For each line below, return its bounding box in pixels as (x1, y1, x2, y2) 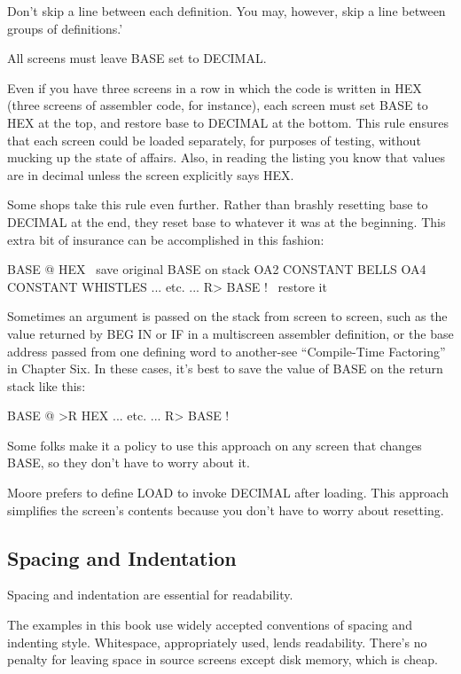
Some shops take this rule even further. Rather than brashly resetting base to (7, 195, 428, 214)
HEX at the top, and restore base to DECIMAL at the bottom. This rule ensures (7, 113, 449, 131)
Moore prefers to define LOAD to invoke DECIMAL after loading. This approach (7, 483, 449, 502)
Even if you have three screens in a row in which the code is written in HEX (7, 78, 422, 97)
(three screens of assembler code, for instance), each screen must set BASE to (7, 96, 428, 114)
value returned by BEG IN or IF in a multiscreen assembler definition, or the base (7, 324, 454, 342)
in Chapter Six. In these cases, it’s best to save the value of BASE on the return (7, 359, 443, 378)
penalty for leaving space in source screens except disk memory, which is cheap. (7, 650, 438, 669)
